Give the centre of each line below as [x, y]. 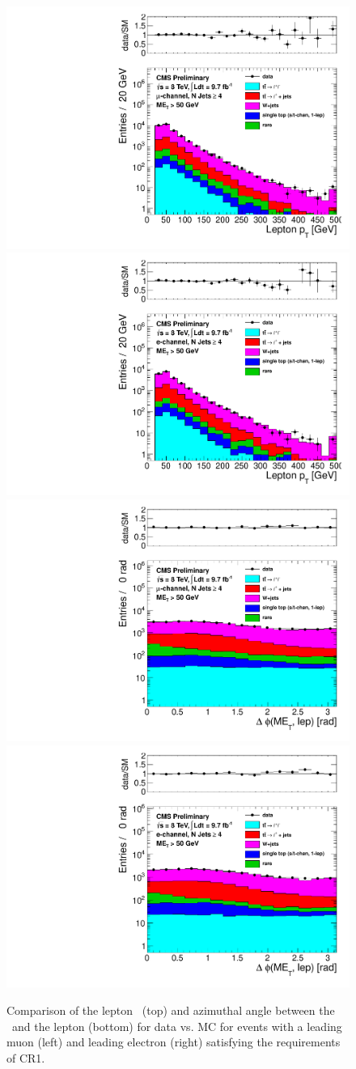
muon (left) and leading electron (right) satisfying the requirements [174, 1042]
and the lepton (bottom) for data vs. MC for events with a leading [177, 1026]
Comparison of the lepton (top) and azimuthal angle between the [171, 1010]
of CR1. [26, 1057]
